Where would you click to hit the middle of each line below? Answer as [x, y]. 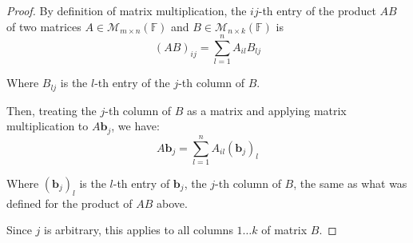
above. [172, 203]
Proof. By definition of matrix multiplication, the [127, 10]
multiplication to [48, 126]
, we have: [135, 126]
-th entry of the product [317, 10]
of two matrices [44, 26]
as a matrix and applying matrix [267, 110]
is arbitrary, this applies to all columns [139, 230]
